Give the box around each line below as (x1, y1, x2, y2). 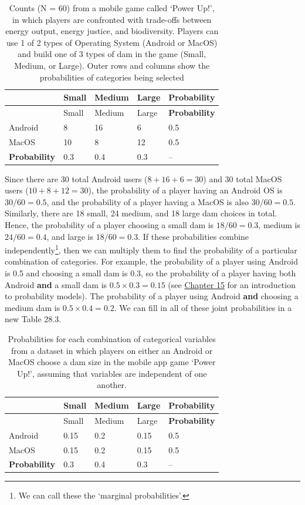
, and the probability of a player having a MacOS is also (46, 195, 249, 208)
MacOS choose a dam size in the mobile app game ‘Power (8, 356, 216, 368)
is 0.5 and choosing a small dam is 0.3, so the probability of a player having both (5, 267, 296, 279)
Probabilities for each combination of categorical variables (8, 333, 216, 345)
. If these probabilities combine (138, 230, 249, 242)
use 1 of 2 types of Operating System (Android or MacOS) (6, 36, 218, 48)
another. (97, 379, 127, 391)
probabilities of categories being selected (39, 71, 184, 83)
